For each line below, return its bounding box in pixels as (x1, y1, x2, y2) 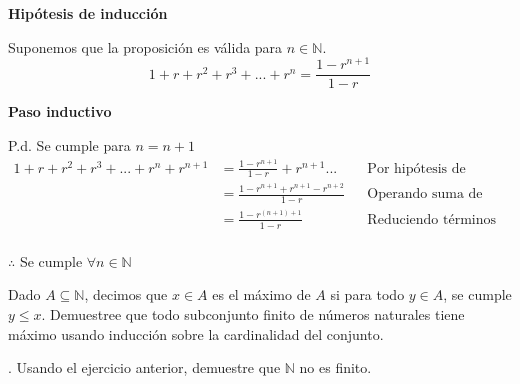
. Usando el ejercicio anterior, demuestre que (8, 357, 281, 378)
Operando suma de (367, 187, 483, 202)
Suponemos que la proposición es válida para (8, 36, 283, 57)
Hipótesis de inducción (8, 3, 168, 23)
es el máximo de (212, 284, 311, 305)
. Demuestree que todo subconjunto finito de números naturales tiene (41, 304, 465, 325)
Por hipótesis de (367, 161, 466, 176)
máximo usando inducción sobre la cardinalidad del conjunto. (8, 323, 384, 344)
